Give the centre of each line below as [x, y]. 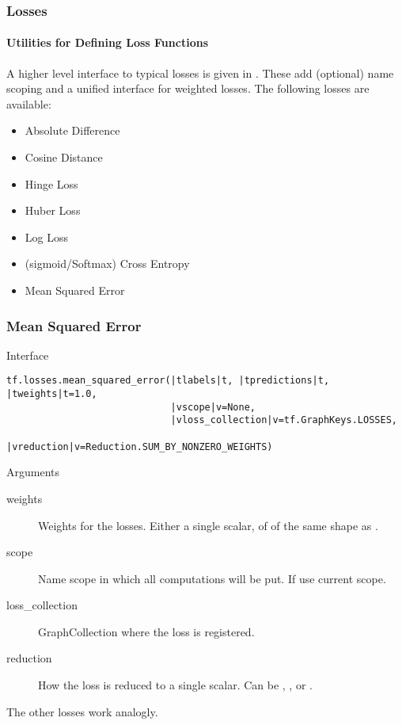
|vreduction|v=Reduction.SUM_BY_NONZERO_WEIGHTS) [140, 446]
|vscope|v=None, [213, 407]
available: [29, 103]
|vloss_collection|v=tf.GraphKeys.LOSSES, [284, 420]
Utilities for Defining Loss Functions [107, 42]
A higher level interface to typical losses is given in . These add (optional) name [200, 72]
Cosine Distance [64, 157]
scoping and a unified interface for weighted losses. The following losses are [188, 88]
